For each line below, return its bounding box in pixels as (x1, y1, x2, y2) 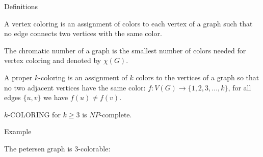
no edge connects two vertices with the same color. (4, 28, 162, 39)
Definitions (4, 1, 38, 11)
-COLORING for (8, 109, 61, 119)
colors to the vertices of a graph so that (136, 72, 259, 82)
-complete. (99, 109, 132, 119)
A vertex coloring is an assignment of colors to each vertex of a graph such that (4, 18, 253, 28)
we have (43, 92, 68, 103)
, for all (228, 82, 251, 92)
